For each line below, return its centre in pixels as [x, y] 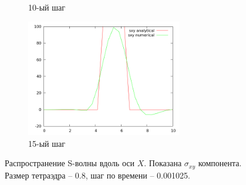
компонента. [220, 163]
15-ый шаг [47, 143]
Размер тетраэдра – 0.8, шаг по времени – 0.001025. [97, 175]
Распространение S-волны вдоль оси [70, 163]
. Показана [163, 163]
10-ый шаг [47, 7]
